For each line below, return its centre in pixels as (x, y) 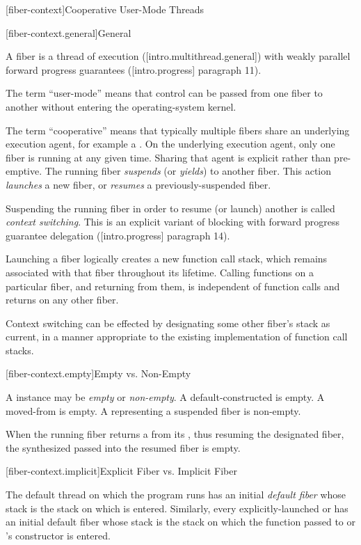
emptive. (24, 171)
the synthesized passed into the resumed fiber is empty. (123, 447)
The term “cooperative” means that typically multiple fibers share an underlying (178, 130)
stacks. (20, 350)
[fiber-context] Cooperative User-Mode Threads (105, 9)
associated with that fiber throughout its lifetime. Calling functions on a (160, 272)
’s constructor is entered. (58, 535)
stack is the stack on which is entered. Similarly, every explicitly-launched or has (177, 508)
